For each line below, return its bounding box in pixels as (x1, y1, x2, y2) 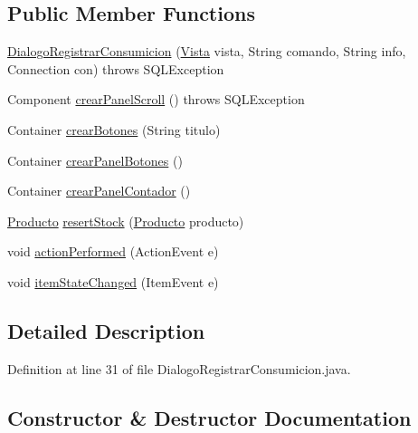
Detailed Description (7, 316, 205, 344)
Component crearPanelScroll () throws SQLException (7, 90, 305, 109)
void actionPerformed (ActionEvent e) (7, 242, 219, 261)
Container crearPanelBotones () (7, 150, 183, 169)
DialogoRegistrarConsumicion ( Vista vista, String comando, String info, (7, 42, 406, 61)
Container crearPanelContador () (7, 181, 191, 200)
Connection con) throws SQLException (7, 59, 224, 78)
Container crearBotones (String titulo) (7, 120, 221, 139)
